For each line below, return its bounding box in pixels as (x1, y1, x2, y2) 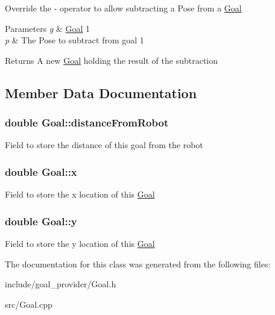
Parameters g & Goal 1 (5, 22, 90, 34)
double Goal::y (5, 213, 77, 228)
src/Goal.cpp (5, 298, 52, 310)
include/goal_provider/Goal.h (5, 278, 116, 290)
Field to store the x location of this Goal (5, 188, 155, 201)
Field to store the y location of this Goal (5, 237, 155, 249)
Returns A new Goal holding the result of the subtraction (5, 54, 218, 66)
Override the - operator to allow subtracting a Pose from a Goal (5, 2, 242, 14)
